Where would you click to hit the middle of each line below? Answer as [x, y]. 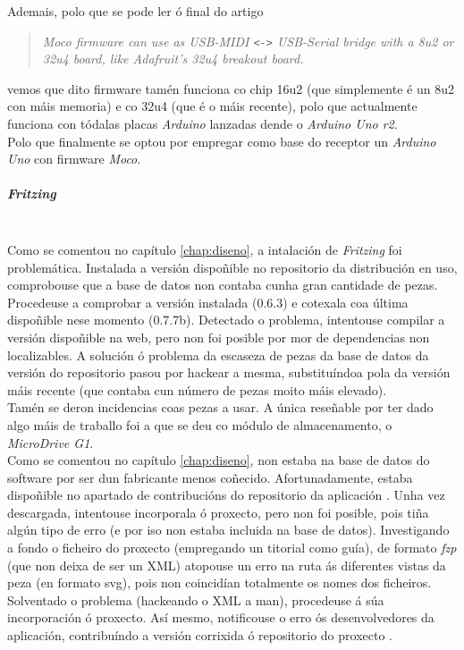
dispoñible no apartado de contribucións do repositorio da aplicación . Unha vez [226, 495]
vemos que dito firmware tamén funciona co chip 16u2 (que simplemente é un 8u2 [231, 88]
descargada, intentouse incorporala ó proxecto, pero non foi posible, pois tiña [218, 512]
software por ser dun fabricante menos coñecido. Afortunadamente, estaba [210, 477]
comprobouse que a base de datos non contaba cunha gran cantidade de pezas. [223, 285]
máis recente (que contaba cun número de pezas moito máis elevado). [197, 389]
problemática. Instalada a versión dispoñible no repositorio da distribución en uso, [232, 267]
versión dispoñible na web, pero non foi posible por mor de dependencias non [219, 337]
